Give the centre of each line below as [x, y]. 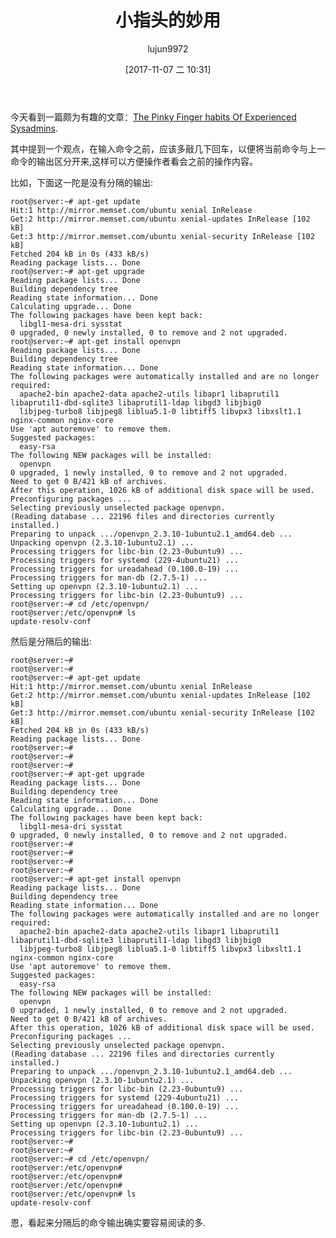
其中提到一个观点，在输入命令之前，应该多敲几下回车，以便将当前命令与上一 [168, 148]
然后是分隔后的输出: [51, 641]
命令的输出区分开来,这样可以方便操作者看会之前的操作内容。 [134, 161]
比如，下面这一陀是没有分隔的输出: [82, 182]
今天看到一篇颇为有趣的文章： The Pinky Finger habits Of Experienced [153, 117]
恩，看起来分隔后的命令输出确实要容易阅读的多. [108, 1222]
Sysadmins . [34, 128]
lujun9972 [168, 48]
